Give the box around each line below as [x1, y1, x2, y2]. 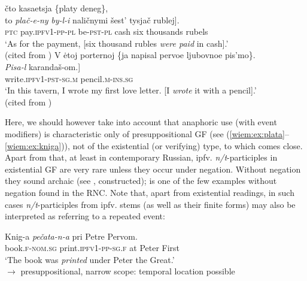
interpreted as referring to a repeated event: [5, 210, 165, 222]
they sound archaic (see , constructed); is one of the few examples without [5, 174, 277, 187]
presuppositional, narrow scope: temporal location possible [20, 265, 235, 277]
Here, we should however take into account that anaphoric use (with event [5, 116, 277, 128]
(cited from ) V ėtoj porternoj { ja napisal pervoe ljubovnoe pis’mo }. [5, 49, 256, 61]
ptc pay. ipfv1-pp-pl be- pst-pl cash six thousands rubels [5, 25, 208, 38]
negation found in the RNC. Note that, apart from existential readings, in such [5, 186, 294, 198]
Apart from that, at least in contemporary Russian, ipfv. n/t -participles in [5, 151, 278, 164]
